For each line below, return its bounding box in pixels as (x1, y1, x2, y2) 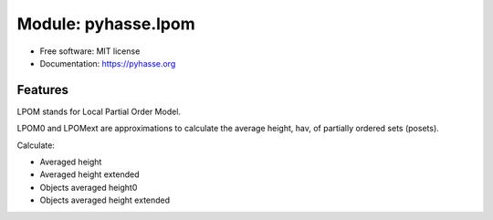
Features (16, 82, 68, 98)
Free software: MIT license (39, 46, 141, 57)
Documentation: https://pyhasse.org (39, 58, 176, 68)
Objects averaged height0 (39, 182, 138, 193)
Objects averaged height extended (39, 194, 171, 205)
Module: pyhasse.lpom (16, 14, 195, 34)
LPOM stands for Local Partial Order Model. (16, 106, 182, 117)
